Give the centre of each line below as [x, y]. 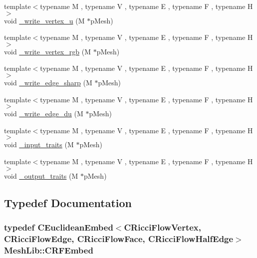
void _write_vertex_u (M [44, 20]
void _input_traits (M [39, 144]
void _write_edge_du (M [44, 114]
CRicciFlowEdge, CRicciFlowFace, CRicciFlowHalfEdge [119, 238]
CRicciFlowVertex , [162, 227]
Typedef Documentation [68, 202]
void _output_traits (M [41, 175]
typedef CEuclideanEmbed [59, 227]
